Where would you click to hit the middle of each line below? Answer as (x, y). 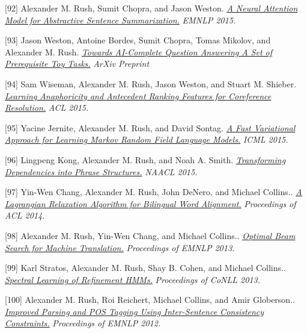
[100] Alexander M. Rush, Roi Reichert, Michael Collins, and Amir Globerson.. (150, 300)
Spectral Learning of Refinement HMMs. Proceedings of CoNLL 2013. (132, 279)
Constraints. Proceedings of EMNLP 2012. (83, 323)
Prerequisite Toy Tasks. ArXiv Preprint (77, 64)
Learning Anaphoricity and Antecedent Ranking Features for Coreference (138, 95)
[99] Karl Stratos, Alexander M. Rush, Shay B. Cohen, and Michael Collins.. (145, 268)
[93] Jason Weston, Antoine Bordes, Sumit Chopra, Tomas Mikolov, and (138, 40)
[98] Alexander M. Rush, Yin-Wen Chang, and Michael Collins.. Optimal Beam (150, 235)
